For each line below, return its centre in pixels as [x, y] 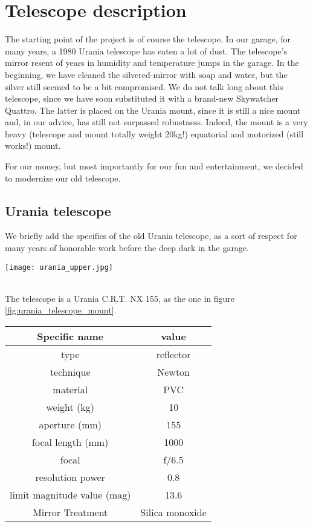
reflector [173, 355]
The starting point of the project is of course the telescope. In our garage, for [148, 39]
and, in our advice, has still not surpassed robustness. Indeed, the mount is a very [156, 122]
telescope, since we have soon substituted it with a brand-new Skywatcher [142, 98]
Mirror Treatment [70, 512]
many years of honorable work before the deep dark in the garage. [127, 248]
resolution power [70, 477]
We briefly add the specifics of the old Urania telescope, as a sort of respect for [151, 236]
